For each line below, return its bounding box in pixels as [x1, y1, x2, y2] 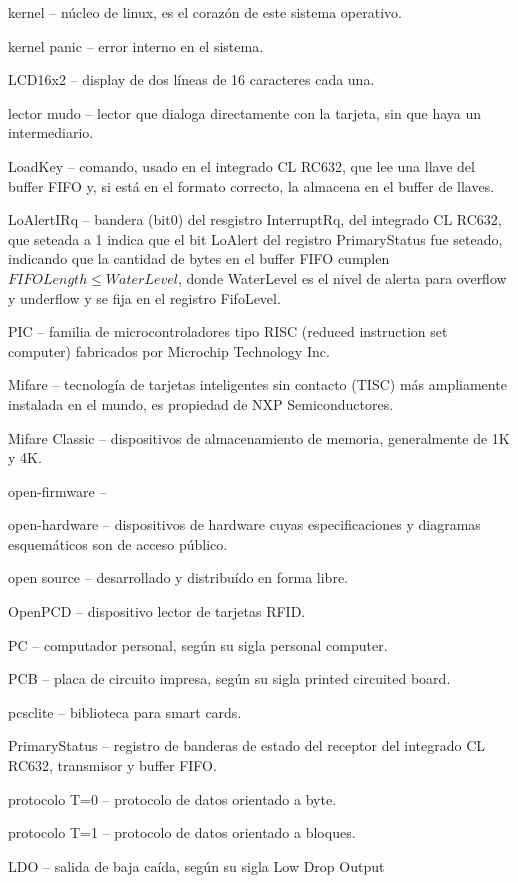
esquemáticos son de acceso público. [8, 533, 228, 554]
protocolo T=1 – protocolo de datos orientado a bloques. [8, 822, 356, 843]
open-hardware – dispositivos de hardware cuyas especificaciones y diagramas [8, 514, 481, 535]
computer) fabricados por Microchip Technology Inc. [8, 340, 330, 361]
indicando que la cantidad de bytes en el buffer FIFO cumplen [8, 248, 390, 269]
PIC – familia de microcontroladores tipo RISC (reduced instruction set [8, 321, 448, 342]
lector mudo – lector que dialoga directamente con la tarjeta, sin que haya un [8, 102, 482, 123]
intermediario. [8, 122, 94, 143]
